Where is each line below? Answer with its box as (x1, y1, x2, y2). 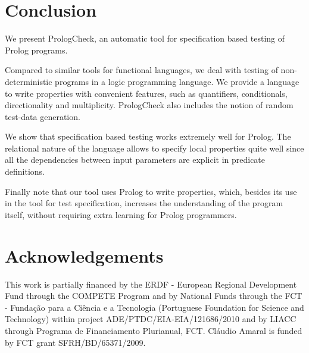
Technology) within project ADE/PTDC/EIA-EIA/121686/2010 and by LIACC (5, 313, 296, 325)
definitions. (5, 165, 45, 178)
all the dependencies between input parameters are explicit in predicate (5, 153, 266, 166)
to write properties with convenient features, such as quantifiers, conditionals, (5, 87, 288, 99)
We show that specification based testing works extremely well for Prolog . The (5, 130, 291, 143)
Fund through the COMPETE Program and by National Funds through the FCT (5, 289, 302, 302)
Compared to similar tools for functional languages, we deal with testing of (5, 64, 278, 76)
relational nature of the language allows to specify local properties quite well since (5, 141, 304, 154)
